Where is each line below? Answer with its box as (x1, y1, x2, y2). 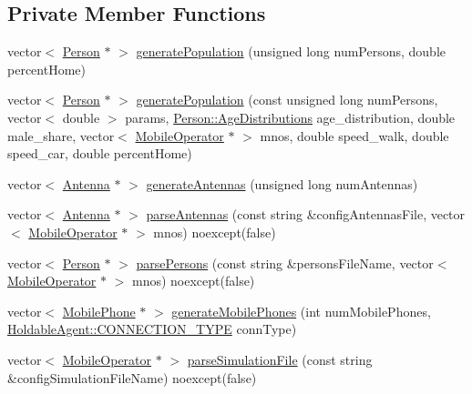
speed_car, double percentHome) (7, 144, 192, 163)
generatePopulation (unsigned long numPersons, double (136, 42, 446, 61)
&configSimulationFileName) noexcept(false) (7, 368, 257, 387)
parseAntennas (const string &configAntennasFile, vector (146, 205, 466, 224)
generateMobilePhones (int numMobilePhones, (171, 301, 431, 320)
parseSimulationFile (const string (187, 349, 373, 369)
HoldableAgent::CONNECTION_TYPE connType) (7, 319, 297, 338)
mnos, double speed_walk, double (260, 126, 449, 145)
